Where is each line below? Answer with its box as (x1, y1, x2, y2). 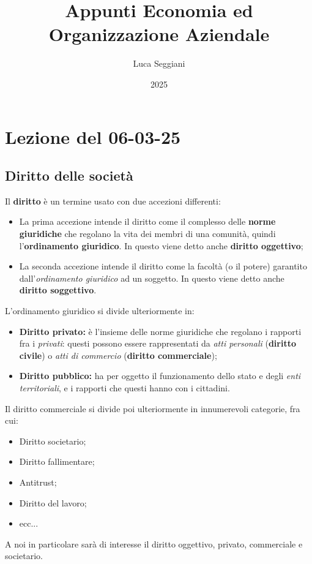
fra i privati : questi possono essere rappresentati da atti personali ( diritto (19, 337, 296, 350)
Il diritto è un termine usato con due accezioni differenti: (5, 194, 221, 207)
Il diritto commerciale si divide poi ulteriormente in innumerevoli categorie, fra (5, 402, 300, 415)
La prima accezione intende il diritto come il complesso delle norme (19, 215, 276, 228)
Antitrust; (19, 475, 57, 488)
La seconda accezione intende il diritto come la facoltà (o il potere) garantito (19, 260, 307, 273)
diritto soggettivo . (19, 284, 97, 296)
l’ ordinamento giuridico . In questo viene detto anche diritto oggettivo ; (19, 239, 303, 252)
